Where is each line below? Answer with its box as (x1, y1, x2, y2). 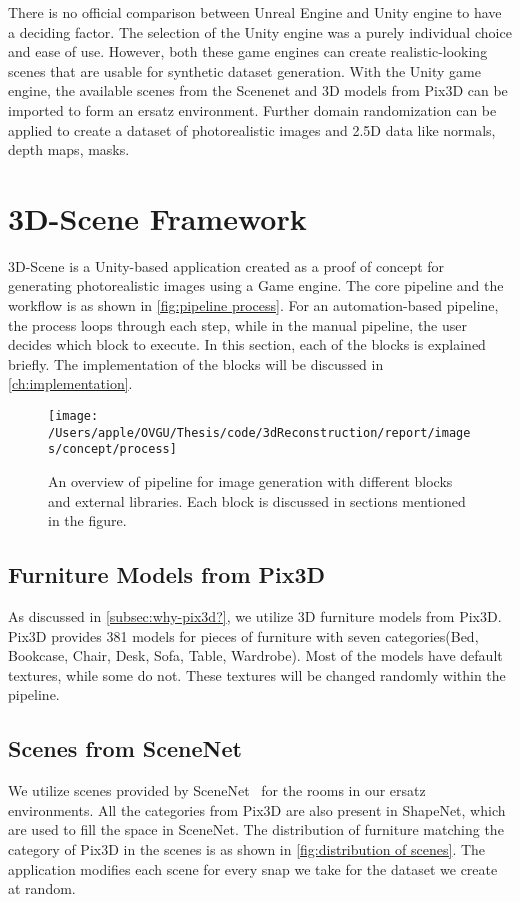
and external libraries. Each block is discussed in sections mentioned (48, 490, 466, 511)
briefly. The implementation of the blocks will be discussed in (8, 353, 384, 374)
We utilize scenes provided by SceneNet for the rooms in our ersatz (8, 780, 426, 801)
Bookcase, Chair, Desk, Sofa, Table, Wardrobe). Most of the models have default (8, 645, 503, 666)
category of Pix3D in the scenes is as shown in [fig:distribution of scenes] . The (8, 838, 486, 859)
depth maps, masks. (8, 139, 130, 160)
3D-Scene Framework (8, 197, 307, 238)
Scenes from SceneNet (8, 733, 242, 764)
